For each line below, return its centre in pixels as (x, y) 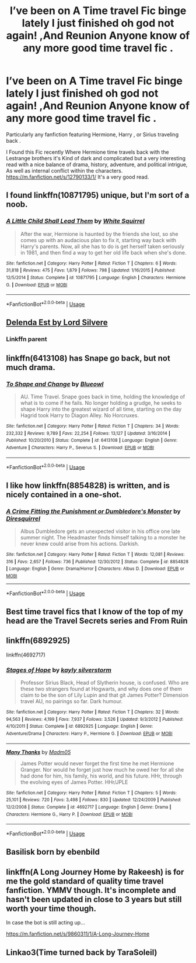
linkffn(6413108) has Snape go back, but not (88, 358)
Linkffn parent (27, 339)
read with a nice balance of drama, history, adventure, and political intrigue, (97, 164)
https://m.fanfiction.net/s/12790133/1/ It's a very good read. (78, 177)
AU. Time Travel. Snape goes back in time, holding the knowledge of (103, 397)
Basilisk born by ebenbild (53, 852)
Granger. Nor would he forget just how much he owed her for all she (102, 769)
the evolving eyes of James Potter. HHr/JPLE (74, 782)
